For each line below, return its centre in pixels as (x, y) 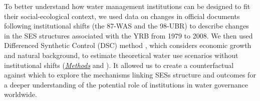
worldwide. (21, 94)
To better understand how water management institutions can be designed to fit (127, 6)
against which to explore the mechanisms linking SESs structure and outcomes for (130, 75)
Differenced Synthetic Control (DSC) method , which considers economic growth (128, 45)
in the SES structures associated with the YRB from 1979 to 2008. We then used (128, 35)
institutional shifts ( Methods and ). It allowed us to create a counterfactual (119, 65)
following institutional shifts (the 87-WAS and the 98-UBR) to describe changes (126, 26)
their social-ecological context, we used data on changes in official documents (122, 16)
